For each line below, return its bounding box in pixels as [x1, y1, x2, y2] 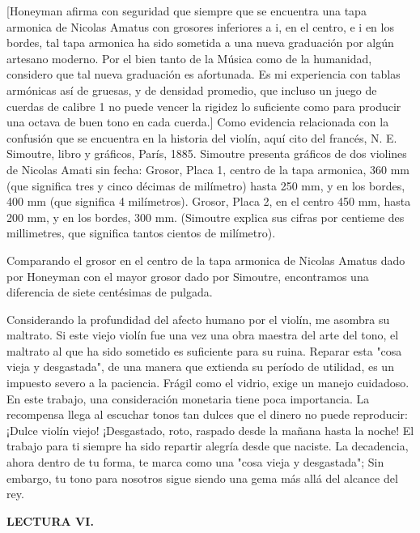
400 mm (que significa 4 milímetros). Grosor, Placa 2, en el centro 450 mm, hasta [6, 193, 411, 210]
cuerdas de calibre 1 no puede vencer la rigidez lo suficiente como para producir [6, 97, 401, 114]
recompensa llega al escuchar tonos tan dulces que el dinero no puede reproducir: [6, 406, 408, 423]
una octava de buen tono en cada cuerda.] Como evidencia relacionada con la [6, 113, 389, 130]
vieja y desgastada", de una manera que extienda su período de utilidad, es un [6, 358, 394, 375]
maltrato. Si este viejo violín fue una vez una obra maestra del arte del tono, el [6, 326, 399, 343]
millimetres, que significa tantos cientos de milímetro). [6, 224, 276, 241]
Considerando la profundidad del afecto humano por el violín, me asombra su [6, 310, 390, 327]
